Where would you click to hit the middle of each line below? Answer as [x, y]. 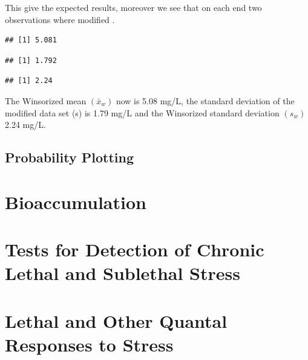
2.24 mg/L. [25, 125]
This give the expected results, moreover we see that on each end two [133, 7]
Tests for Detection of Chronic [135, 249]
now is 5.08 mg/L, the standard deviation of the [205, 100]
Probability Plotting [69, 157]
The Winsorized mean [46, 100]
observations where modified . [60, 19]
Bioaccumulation [76, 202]
